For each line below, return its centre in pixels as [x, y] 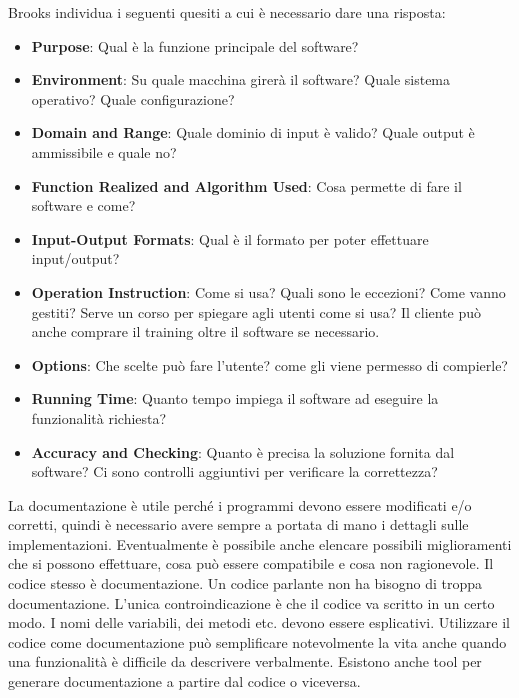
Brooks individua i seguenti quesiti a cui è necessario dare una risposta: [227, 12]
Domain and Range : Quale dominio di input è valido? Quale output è [253, 132]
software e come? [83, 205]
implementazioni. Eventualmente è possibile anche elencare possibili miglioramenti [260, 543]
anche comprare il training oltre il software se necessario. [205, 331]
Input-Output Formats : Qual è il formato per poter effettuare [230, 238]
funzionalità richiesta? [99, 417]
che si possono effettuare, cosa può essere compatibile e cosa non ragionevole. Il [251, 563]
